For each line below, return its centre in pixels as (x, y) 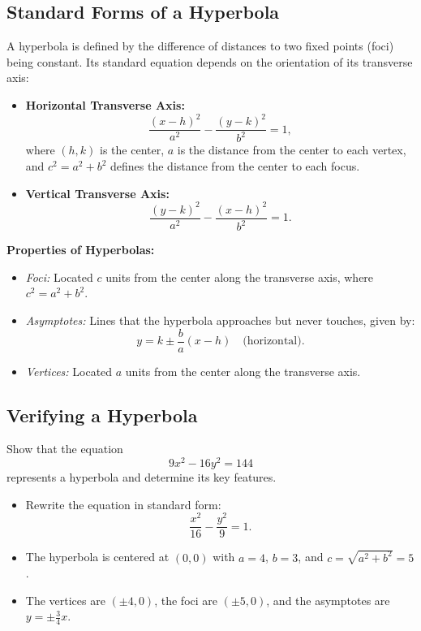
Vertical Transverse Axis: (97, 193)
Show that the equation (65, 449)
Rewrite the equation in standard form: (123, 504)
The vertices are (65, 600)
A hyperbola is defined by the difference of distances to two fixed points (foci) (200, 46)
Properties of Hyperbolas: (81, 250)
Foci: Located (59, 277)
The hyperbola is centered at (97, 557)
